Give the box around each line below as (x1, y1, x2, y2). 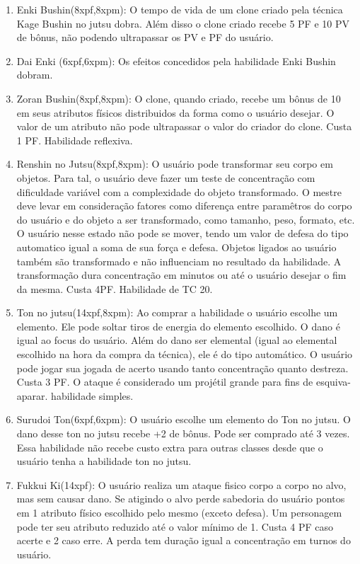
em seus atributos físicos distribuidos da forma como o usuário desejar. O (16, 105, 335, 120)
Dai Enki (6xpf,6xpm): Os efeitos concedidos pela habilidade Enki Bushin (16, 53, 336, 68)
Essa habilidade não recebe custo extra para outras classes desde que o (16, 439, 323, 454)
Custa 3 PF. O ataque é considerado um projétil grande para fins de (16, 374, 313, 389)
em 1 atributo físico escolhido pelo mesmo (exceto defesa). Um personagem (16, 505, 342, 519)
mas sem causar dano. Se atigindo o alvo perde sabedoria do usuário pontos (16, 491, 345, 506)
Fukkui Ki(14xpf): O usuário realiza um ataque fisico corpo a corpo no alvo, (16, 477, 347, 492)
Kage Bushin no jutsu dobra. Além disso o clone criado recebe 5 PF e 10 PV (16, 16, 349, 30)
